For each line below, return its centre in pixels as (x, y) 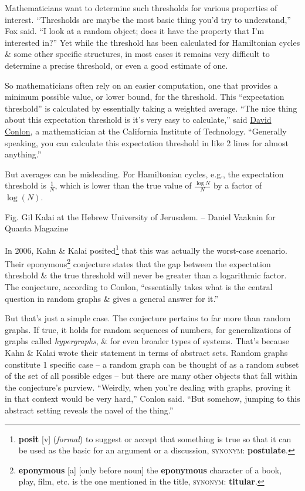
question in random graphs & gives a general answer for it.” (112, 298)
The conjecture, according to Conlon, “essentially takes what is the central (139, 287)
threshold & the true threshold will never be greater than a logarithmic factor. (146, 275)
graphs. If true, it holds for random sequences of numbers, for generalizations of (148, 329)
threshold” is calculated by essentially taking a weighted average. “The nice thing (151, 108)
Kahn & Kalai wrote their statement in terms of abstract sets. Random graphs (146, 352)
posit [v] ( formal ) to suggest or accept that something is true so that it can (155, 438)
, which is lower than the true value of (123, 185)
